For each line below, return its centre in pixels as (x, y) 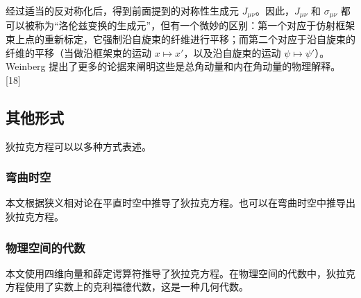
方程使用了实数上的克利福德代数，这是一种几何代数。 (127, 287)
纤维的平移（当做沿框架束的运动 (78, 52)
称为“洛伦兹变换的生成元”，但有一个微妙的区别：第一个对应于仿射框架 (195, 25)
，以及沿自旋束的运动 (232, 52)
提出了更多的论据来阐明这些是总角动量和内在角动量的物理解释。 (195, 66)
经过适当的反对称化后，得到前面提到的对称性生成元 (122, 10)
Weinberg (26, 66)
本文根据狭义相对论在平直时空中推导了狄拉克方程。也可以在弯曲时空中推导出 (180, 203)
